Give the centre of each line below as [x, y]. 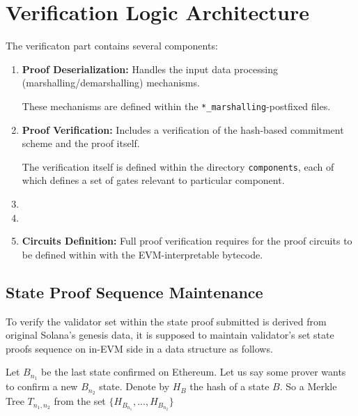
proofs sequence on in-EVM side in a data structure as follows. [139, 348]
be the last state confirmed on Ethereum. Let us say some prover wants [194, 372]
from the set [80, 401]
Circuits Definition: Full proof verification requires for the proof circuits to [187, 241]
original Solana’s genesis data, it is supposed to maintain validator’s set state [170, 335]
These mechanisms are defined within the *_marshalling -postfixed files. [176, 106]
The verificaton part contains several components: [112, 46]
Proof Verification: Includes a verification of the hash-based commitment [183, 129]
